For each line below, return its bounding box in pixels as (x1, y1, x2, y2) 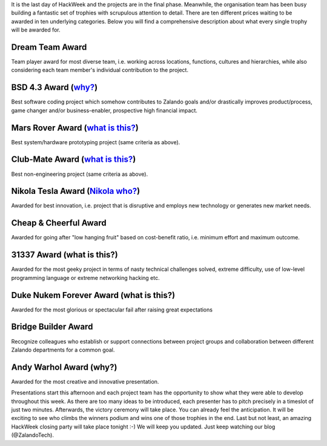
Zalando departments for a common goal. (11, 346, 115, 353)
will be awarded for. (11, 26, 61, 33)
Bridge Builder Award (11, 322, 93, 332)
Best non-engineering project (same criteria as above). (11, 170, 148, 178)
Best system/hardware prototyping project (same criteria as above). (11, 138, 180, 145)
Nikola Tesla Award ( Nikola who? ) (11, 186, 140, 196)
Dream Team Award (11, 42, 87, 52)
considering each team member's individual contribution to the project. (11, 67, 189, 74)
